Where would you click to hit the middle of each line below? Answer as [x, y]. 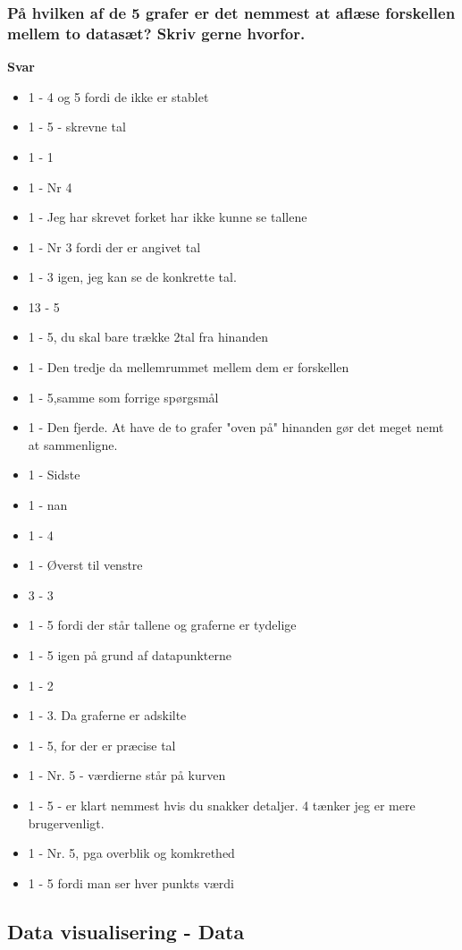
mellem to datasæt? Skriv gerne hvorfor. [156, 33]
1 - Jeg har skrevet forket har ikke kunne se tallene [168, 217]
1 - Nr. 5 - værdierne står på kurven [127, 775]
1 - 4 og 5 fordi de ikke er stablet [118, 96]
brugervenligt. [66, 823]
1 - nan [48, 505]
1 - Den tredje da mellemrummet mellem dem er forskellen [189, 367]
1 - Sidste [54, 475]
